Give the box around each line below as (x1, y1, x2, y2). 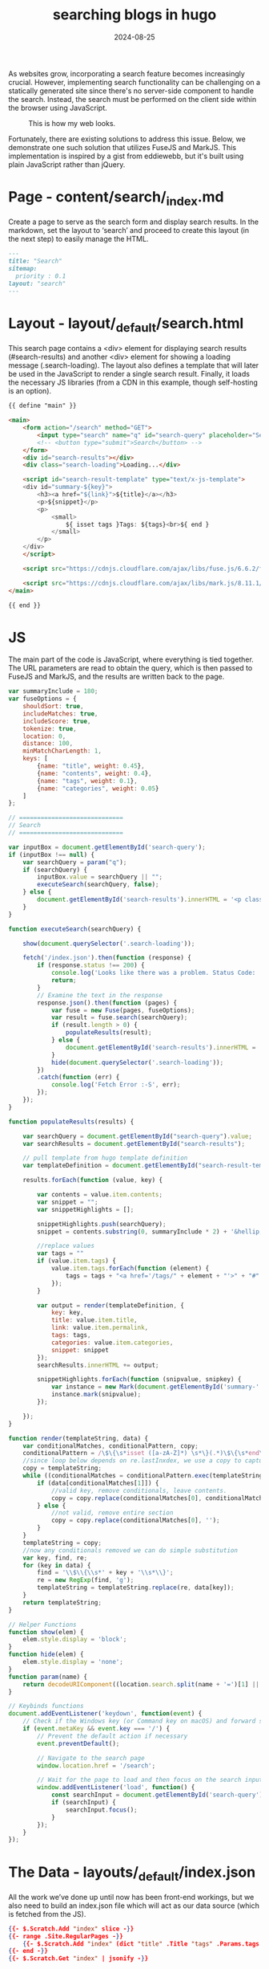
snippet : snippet (50, 1346, 110, 1354)
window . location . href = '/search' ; (37, 1761, 156, 1770)
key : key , (50, 1309, 84, 1317)
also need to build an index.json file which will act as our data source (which (8, 1901, 260, 1910)
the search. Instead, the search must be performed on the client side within (8, 94, 257, 104)
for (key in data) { (22, 1561, 91, 1569)
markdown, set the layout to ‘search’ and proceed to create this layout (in (8, 226, 250, 235)
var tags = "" (37, 1249, 84, 1258)
